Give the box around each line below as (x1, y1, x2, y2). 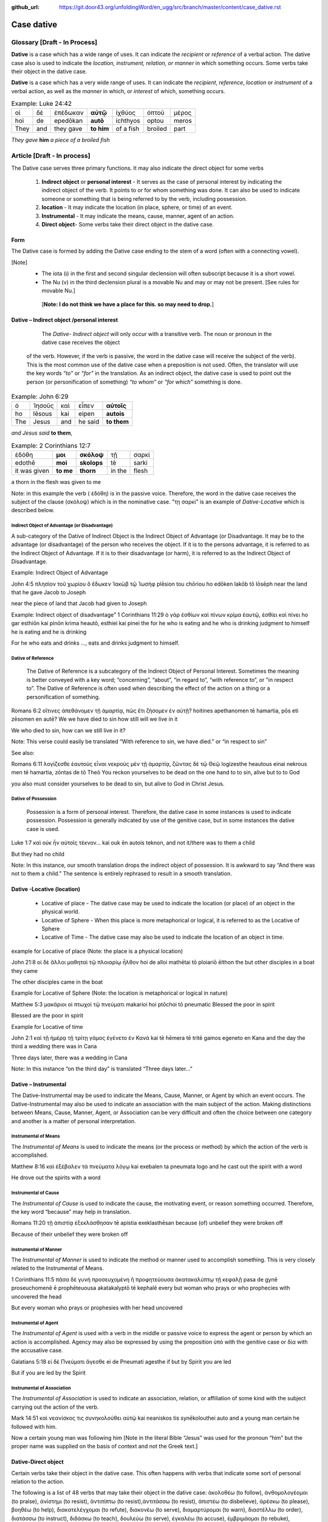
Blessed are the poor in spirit (11, 1012, 84, 1019)
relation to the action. (11, 1478, 65, 1485)
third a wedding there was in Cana (11, 1043, 97, 1050)
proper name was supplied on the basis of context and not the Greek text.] (11, 1443, 198, 1450)
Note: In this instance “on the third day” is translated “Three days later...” (11, 1065, 193, 1073)
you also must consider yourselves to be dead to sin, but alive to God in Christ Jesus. (11, 780, 225, 787)
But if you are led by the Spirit (11, 1369, 86, 1376)
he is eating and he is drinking (11, 628, 87, 636)
